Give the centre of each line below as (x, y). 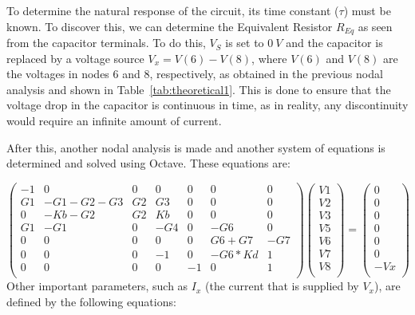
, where (269, 58)
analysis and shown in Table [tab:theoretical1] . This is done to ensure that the (199, 89)
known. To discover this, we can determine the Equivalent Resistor (170, 26)
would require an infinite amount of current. (114, 121)
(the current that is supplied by (282, 286)
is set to (245, 43)
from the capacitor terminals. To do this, (106, 43)
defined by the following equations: (91, 301)
